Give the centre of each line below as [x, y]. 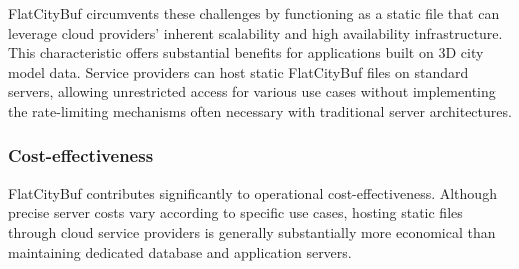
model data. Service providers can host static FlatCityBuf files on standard [238, 71]
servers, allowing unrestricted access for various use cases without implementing [252, 91]
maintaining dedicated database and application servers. [180, 251]
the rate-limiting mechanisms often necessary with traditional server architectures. [260, 110]
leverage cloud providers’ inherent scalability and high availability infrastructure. [255, 32]
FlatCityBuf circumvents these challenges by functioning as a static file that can [254, 13]
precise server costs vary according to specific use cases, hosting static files [235, 212]
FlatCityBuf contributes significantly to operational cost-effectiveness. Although [252, 192]
